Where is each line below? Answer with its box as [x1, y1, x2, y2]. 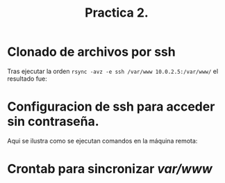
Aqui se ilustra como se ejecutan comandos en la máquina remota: [7, 136, 198, 145]
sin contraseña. [7, 113, 99, 129]
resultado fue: [7, 74, 47, 83]
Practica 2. [84, 5, 149, 21]
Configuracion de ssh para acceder [7, 99, 215, 115]
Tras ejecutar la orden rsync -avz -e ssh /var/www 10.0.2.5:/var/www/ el [7, 67, 219, 75]
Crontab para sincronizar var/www [7, 161, 213, 177]
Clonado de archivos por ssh [7, 44, 176, 60]
